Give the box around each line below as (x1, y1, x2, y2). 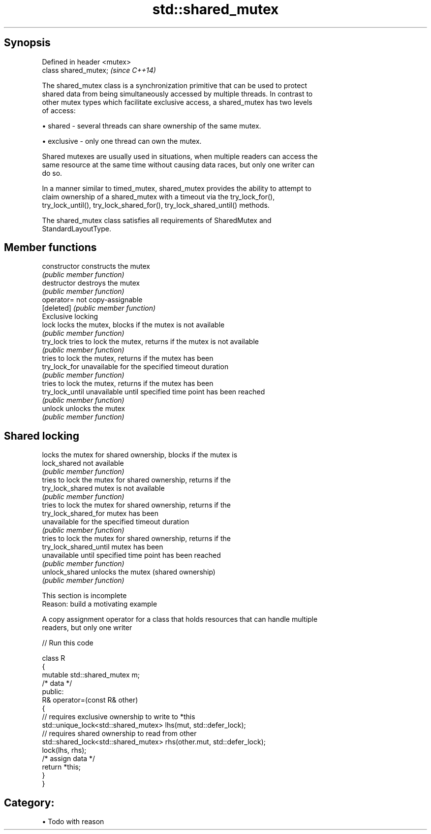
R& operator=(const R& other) (42, 696, 138, 705)
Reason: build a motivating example (42, 600, 157, 609)
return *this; (42, 763, 81, 771)
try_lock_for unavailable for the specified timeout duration (42, 362, 229, 371)
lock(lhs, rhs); (42, 746, 87, 755)
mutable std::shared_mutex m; (42, 671, 140, 679)
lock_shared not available (42, 459, 124, 468)
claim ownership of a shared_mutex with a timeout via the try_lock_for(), (42, 192, 275, 201)
